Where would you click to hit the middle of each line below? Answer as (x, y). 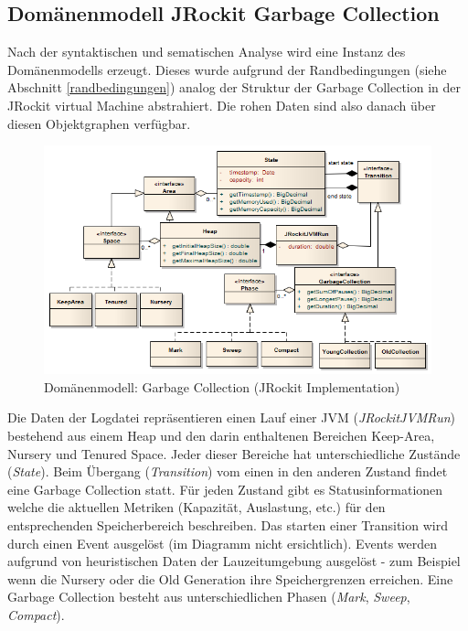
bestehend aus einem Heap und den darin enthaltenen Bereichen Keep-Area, (221, 436)
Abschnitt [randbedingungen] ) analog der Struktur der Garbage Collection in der (234, 87)
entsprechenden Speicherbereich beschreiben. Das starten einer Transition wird (228, 524)
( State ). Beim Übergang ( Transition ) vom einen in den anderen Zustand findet (228, 471)
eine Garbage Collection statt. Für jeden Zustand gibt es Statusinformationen (225, 489)
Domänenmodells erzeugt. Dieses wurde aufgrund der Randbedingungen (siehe (227, 69)
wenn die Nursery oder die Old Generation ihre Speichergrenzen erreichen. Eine (230, 578)
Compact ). (36, 614)
